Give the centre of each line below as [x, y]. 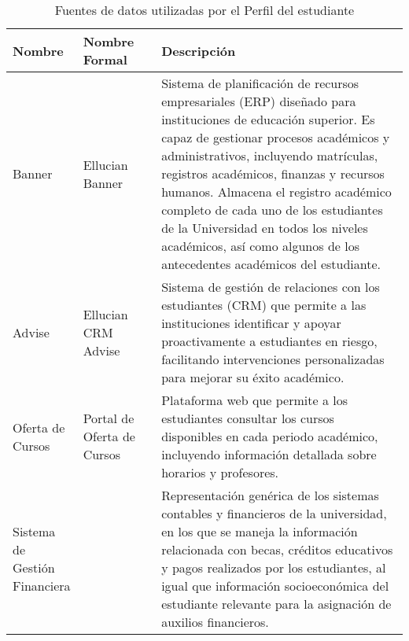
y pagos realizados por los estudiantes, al [274, 567]
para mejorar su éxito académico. [253, 377]
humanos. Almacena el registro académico [276, 192]
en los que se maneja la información [260, 531]
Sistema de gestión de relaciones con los [271, 287]
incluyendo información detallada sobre [269, 454]
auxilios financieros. [215, 622]
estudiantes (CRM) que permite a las [264, 305]
